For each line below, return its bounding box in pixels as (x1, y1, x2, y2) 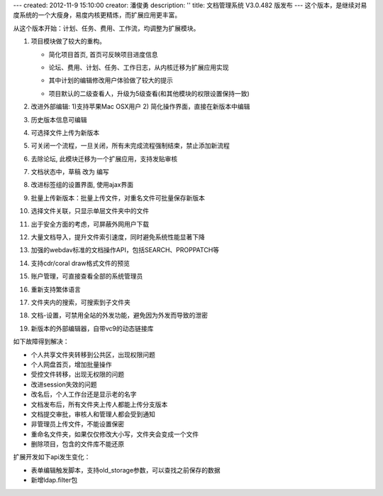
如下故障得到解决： (13, 338, 70, 346)
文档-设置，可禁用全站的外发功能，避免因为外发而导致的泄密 (30, 311, 209, 320)
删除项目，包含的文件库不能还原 (30, 440, 124, 448)
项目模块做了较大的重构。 (30, 37, 106, 45)
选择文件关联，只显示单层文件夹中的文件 (30, 207, 149, 215)
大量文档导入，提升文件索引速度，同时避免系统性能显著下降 (30, 233, 205, 242)
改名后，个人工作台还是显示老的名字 (30, 390, 137, 399)
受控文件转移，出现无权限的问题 (30, 370, 124, 379)
